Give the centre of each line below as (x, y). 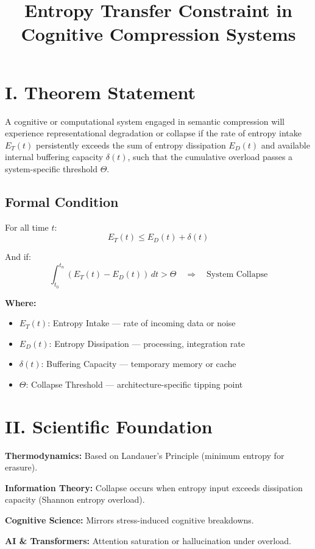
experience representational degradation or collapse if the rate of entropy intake (153, 133)
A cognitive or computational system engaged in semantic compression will (145, 121)
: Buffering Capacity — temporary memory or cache (139, 364)
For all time (27, 227)
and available (285, 145)
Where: (21, 302)
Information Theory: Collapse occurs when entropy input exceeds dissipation (154, 487)
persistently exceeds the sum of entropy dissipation (131, 145)
